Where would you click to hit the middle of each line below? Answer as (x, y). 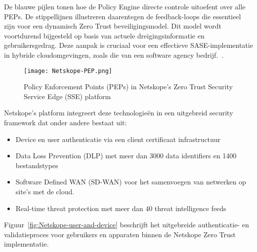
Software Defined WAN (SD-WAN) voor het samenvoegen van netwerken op (131, 182)
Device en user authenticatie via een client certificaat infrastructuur (118, 139)
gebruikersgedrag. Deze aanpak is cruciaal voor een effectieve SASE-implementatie (128, 45)
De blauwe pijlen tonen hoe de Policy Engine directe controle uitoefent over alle (125, 6)
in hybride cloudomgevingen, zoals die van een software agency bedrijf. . (114, 54)
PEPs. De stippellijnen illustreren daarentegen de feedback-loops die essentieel (123, 16)
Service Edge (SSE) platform (67, 96)
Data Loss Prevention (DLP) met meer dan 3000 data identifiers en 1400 (126, 156)
